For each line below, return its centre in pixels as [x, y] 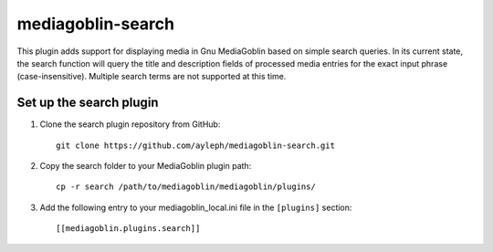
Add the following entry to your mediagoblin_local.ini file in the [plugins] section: [196, 207]
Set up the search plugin [88, 103]
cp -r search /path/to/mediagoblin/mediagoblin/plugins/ [186, 187]
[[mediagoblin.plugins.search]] [128, 229]
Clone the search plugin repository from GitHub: [130, 124]
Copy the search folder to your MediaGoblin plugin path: [146, 166]
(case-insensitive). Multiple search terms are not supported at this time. [152, 77]
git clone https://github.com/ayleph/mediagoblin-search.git [195, 145]
